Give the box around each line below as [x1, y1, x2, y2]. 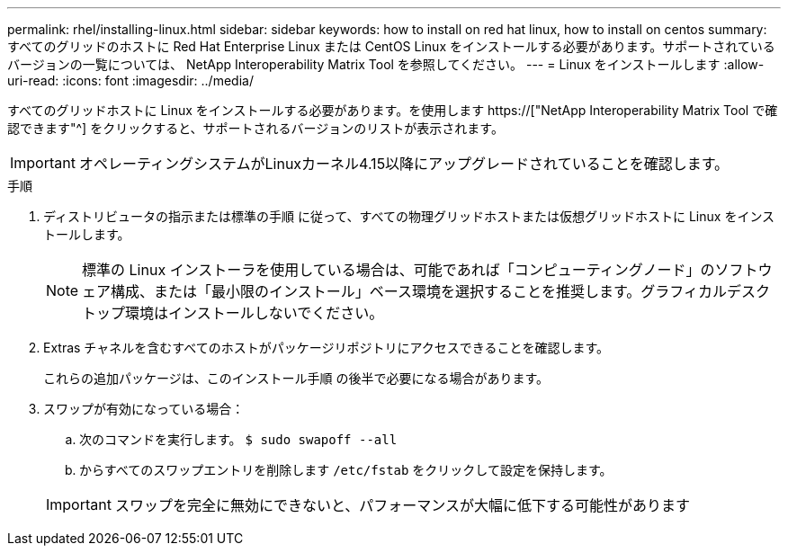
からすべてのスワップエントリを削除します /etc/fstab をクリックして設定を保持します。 [79, 462, 613, 477]
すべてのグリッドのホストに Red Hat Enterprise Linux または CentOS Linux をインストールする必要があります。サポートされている [7, 39, 775, 54]
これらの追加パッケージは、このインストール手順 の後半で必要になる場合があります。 [43, 370, 549, 386]
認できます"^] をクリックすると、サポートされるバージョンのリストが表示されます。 [7, 120, 504, 136]
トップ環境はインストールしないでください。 [82, 304, 384, 322]
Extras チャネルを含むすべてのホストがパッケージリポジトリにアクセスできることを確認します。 [43, 340, 610, 355]
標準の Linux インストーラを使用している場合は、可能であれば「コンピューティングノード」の [82, 261, 715, 279]
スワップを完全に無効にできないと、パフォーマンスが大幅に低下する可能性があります [114, 496, 691, 514]
